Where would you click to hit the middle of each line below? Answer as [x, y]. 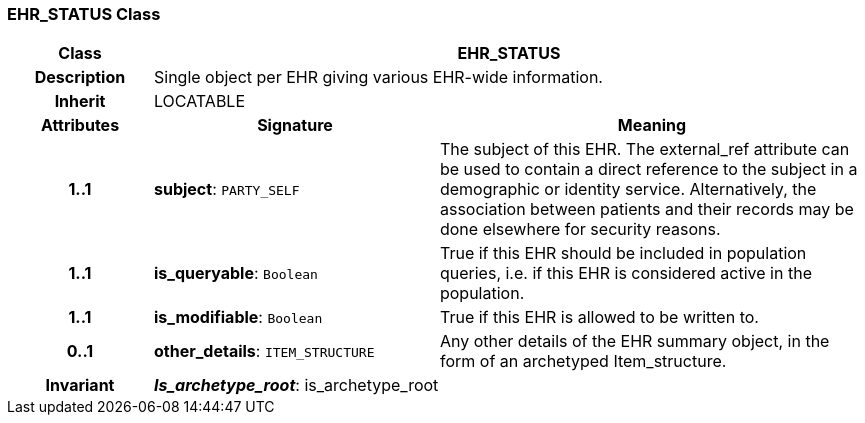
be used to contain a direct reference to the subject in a [648, 169]
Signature [295, 125]
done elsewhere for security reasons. [580, 229]
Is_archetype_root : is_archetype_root [296, 385]
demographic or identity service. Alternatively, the [628, 189]
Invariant [80, 385]
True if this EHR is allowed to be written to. [599, 317]
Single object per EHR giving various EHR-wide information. [378, 77]
